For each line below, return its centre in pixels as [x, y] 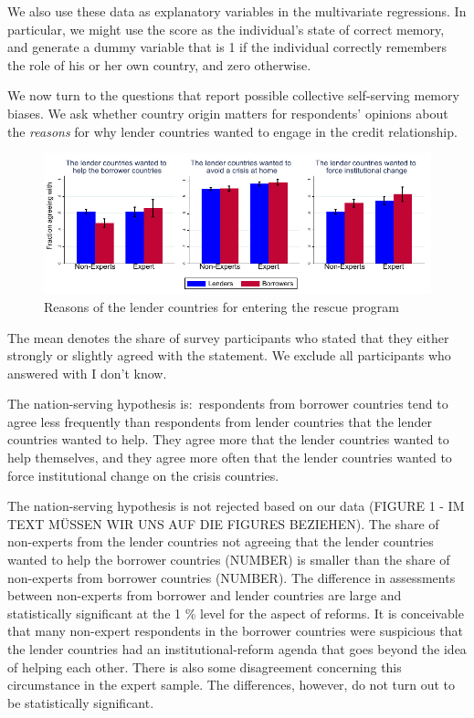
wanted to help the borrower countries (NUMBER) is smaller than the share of [229, 560]
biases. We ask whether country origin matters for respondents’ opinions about [228, 113]
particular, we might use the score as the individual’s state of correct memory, [226, 29]
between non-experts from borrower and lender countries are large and [205, 595]
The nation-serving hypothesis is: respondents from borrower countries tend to [228, 404]
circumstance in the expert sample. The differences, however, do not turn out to [231, 685]
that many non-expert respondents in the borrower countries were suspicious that [235, 631]
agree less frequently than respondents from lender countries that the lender [220, 421]
